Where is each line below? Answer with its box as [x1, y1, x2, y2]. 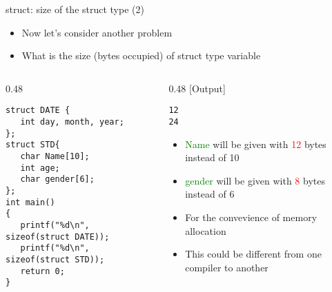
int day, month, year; [20, 117, 124, 127]
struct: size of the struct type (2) [6, 2, 144, 16]
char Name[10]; [20, 152, 90, 161]
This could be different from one [185, 247, 322, 261]
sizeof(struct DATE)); [6, 231, 110, 242]
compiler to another [185, 260, 268, 274]
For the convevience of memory [185, 210, 318, 225]
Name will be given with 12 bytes [185, 136, 326, 151]
